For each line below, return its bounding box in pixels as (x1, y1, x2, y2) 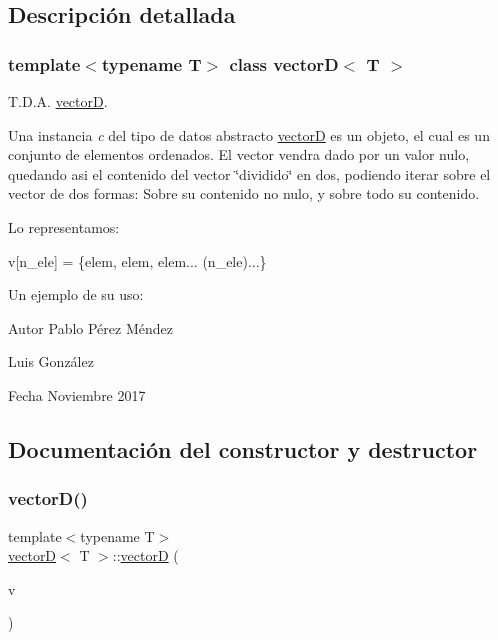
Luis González (8, 351, 94, 372)
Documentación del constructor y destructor (8, 433, 478, 464)
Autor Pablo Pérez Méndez (8, 317, 173, 338)
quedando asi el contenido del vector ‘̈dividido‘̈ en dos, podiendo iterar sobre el (8, 163, 491, 184)
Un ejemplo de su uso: (8, 284, 144, 305)
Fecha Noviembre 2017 (8, 384, 146, 405)
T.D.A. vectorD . (8, 91, 108, 111)
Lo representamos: (8, 216, 120, 237)
